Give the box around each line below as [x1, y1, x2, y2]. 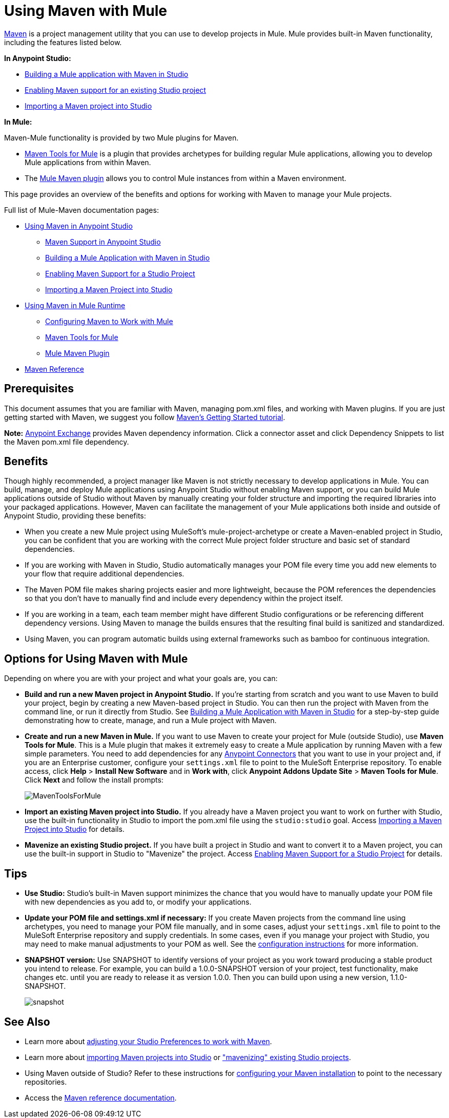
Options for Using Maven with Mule [4, 652, 188, 665]
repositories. [25, 1077, 67, 1086]
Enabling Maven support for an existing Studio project [25, 85, 206, 94]
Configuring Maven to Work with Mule [45, 316, 173, 326]
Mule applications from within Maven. [25, 157, 151, 167]
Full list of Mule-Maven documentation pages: [4, 205, 159, 214]
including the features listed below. [4, 37, 122, 47]
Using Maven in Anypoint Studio [25, 221, 133, 230]
